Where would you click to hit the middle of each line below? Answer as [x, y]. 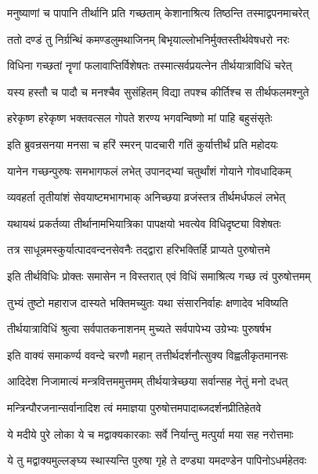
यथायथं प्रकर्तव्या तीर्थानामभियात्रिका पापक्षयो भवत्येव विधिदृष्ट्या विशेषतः [144, 223]
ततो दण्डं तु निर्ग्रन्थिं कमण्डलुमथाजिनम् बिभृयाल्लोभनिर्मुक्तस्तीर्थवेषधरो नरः [148, 39]
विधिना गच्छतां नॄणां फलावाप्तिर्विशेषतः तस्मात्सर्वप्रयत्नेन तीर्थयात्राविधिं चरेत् [150, 65]
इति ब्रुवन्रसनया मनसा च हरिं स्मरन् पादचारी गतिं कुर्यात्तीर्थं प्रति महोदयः [143, 144]
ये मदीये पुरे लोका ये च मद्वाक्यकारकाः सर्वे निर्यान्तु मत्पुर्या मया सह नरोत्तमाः [150, 434]
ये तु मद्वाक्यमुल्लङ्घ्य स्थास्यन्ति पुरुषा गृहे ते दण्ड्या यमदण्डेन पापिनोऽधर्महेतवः [157, 460]
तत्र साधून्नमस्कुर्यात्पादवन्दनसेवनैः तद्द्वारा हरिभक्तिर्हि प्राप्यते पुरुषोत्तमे [139, 250]
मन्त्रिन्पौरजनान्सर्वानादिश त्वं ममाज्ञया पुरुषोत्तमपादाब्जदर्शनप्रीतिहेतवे [134, 407]
